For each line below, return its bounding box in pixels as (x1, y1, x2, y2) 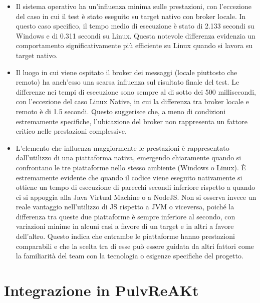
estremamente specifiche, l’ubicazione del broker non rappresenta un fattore (16, 116, 247, 126)
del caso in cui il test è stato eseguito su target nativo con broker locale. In (16, 11, 246, 21)
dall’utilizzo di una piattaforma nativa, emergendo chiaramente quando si (16, 152, 241, 163)
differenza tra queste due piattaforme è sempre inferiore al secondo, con (16, 211, 235, 221)
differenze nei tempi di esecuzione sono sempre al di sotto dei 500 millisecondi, (16, 86, 256, 97)
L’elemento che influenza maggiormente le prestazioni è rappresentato (16, 142, 229, 153)
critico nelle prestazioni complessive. (16, 126, 127, 136)
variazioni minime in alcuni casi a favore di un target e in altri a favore (16, 221, 234, 231)
